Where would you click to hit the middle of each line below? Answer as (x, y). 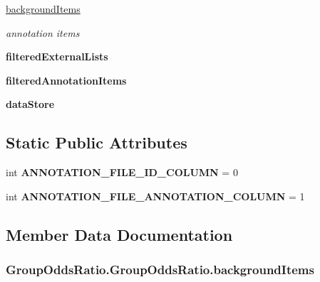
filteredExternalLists (57, 56)
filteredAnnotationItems (66, 80)
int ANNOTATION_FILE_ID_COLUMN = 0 (122, 172)
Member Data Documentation (119, 234)
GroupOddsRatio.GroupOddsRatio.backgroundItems (160, 270)
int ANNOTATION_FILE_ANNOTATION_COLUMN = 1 (155, 196)
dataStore (30, 104)
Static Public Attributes (97, 142)
